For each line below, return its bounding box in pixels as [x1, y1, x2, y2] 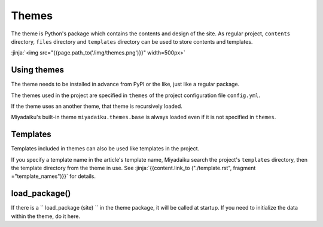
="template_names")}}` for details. [11, 172, 96, 180]
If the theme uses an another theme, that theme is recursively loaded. [11, 102, 182, 110]
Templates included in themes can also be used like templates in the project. [11, 145, 200, 152]
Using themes [11, 65, 64, 75]
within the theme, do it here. [11, 213, 81, 220]
